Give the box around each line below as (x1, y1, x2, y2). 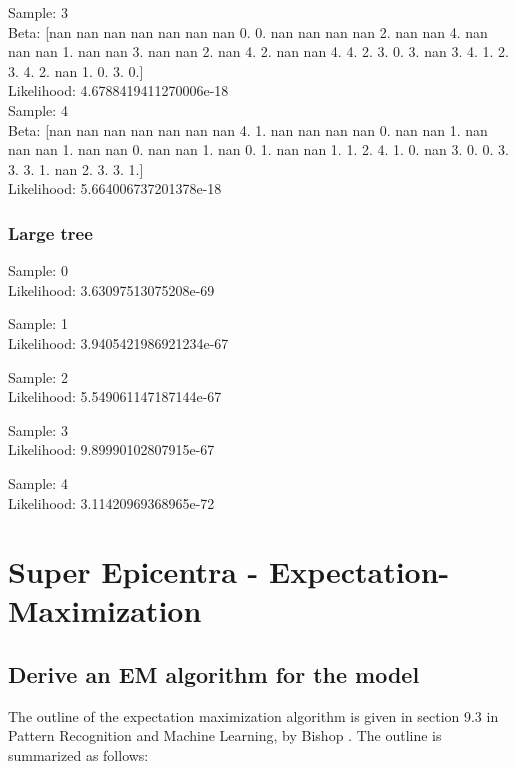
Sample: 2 (8, 366, 68, 387)
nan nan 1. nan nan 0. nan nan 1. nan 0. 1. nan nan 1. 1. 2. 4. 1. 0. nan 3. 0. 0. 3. (8, 139, 509, 160)
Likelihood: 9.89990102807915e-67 (8, 439, 215, 460)
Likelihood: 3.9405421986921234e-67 (8, 332, 229, 353)
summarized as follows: (8, 745, 149, 766)
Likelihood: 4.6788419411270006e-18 (8, 80, 229, 101)
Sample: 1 (8, 313, 68, 334)
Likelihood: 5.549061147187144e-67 (8, 386, 222, 407)
